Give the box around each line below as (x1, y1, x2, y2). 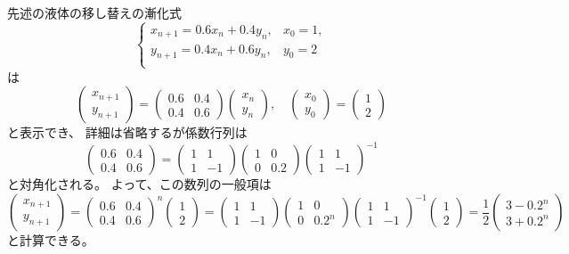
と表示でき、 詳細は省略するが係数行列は (7, 123, 248, 142)
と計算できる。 (7, 231, 94, 250)
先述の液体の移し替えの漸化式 (7, 4, 182, 21)
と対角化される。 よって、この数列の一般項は (7, 175, 272, 193)
